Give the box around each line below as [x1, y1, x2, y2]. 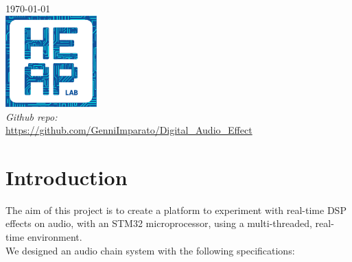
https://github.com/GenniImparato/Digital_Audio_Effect [5, 123, 253, 137]
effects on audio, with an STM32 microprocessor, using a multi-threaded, [5, 216, 312, 230]
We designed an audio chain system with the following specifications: [5, 243, 295, 257]
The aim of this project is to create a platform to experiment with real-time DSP [5, 202, 347, 217]
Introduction [5, 163, 128, 191]
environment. [27, 230, 82, 244]
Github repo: [5, 109, 58, 123]
